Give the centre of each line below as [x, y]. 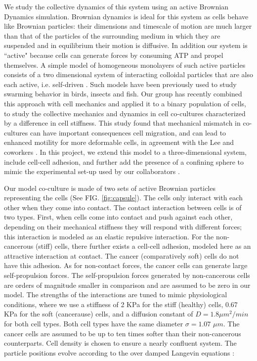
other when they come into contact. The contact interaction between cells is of [123, 207]
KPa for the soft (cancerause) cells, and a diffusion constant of [99, 314]
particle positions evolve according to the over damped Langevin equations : [119, 352]
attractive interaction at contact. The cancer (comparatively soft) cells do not [122, 255]
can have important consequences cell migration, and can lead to [128, 132]
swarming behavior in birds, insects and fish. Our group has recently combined [123, 94]
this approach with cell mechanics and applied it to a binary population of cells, [125, 103]
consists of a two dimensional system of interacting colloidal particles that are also [128, 74]
